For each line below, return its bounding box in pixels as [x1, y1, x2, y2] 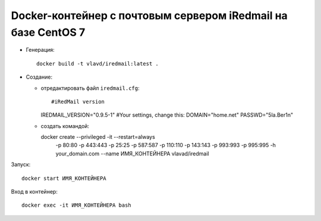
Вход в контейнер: [11, 188, 58, 195]
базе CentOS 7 [11, 26, 86, 39]
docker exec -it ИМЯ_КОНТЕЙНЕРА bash [21, 202, 132, 208]
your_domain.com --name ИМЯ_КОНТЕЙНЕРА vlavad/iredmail [55, 150, 209, 157]
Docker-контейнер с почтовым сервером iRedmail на [11, 9, 288, 22]
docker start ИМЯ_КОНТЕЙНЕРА [21, 175, 106, 182]
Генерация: [26, 46, 55, 54]
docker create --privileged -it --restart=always [40, 133, 156, 141]
